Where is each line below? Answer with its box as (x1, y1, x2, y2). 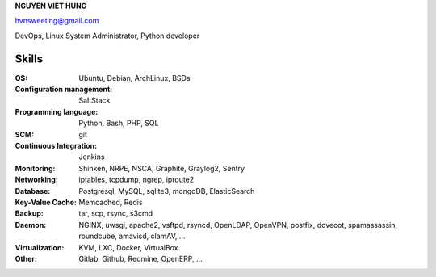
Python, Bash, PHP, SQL (78, 118, 159, 128)
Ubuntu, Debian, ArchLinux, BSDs (78, 73, 191, 82)
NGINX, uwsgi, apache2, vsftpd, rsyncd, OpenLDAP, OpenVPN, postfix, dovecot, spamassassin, (78, 220, 398, 229)
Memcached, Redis (78, 197, 143, 207)
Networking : (15, 174, 58, 185)
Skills (15, 52, 44, 65)
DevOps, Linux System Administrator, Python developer (15, 31, 200, 40)
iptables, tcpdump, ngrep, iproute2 (78, 174, 195, 185)
